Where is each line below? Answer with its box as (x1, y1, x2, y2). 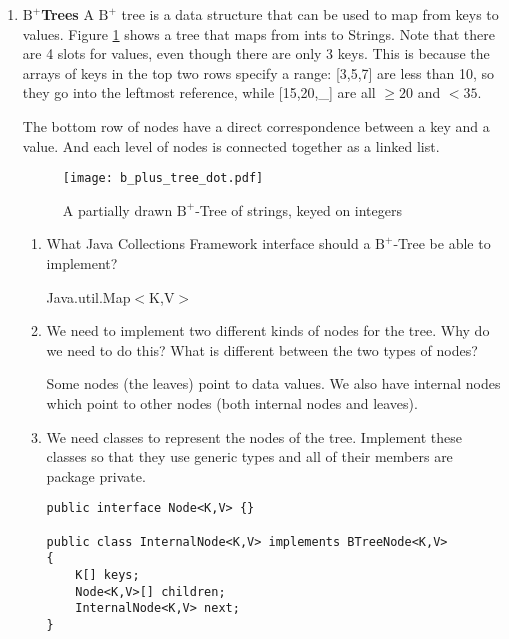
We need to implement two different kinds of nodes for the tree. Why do (46, 320, 490, 341)
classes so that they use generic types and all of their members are (46, 446, 453, 467)
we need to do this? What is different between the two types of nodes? (46, 339, 478, 360)
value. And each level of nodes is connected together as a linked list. (22, 135, 440, 156)
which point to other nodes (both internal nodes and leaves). (46, 392, 418, 413)
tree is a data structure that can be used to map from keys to (121, 4, 499, 24)
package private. (46, 465, 146, 486)
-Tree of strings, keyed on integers (195, 199, 402, 220)
